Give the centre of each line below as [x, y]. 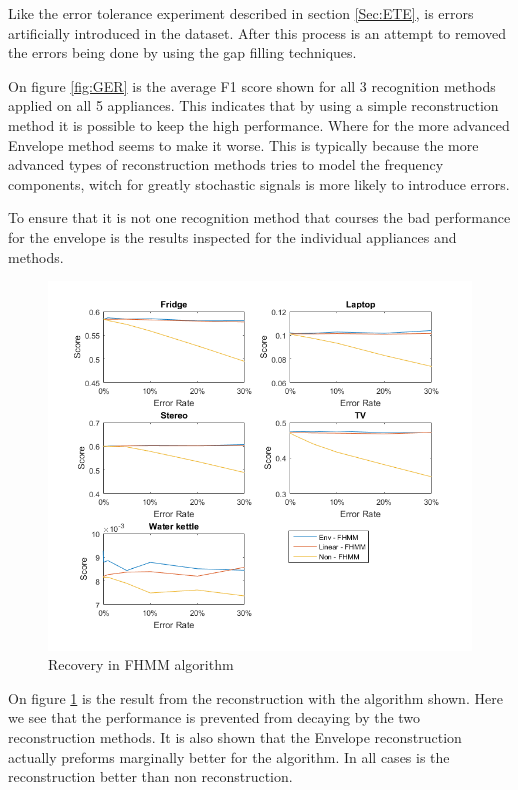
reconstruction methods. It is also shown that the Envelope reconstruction [235, 736]
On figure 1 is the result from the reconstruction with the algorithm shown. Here [255, 697]
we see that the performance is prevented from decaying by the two [214, 717]
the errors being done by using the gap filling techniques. [182, 52]
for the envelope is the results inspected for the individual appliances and [232, 236]
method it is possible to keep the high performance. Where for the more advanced [259, 124]
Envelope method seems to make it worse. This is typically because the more [243, 144]
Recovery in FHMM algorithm [141, 664]
